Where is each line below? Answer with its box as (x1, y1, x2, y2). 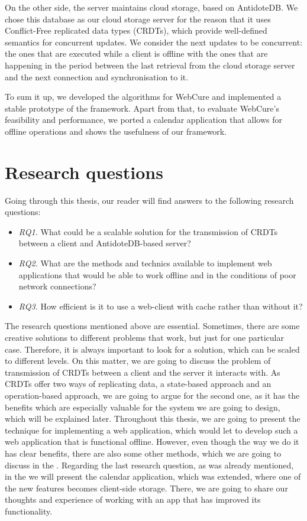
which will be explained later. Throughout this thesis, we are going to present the (5, 412, 300, 425)
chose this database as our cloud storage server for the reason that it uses (5, 12, 271, 25)
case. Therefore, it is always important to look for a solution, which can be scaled (5, 343, 300, 355)
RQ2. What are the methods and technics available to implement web (18, 257, 272, 269)
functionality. (5, 504, 53, 517)
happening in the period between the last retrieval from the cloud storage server (5, 58, 295, 71)
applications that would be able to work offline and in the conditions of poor (18, 268, 296, 281)
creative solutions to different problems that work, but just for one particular (5, 331, 284, 343)
